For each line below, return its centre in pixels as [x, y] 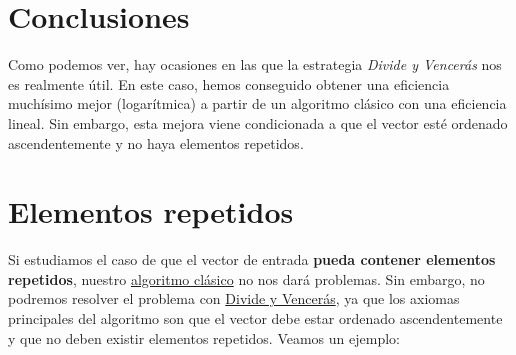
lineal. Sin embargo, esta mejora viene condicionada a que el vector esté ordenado [258, 122]
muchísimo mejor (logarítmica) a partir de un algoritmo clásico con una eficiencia [257, 103]
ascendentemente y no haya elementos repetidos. [156, 142]
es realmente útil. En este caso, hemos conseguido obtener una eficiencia [229, 83]
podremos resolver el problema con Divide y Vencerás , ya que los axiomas [234, 298]
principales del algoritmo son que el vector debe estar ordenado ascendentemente [255, 318]
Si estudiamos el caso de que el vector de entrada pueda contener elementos [252, 259]
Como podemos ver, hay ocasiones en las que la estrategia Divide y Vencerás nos [255, 64]
